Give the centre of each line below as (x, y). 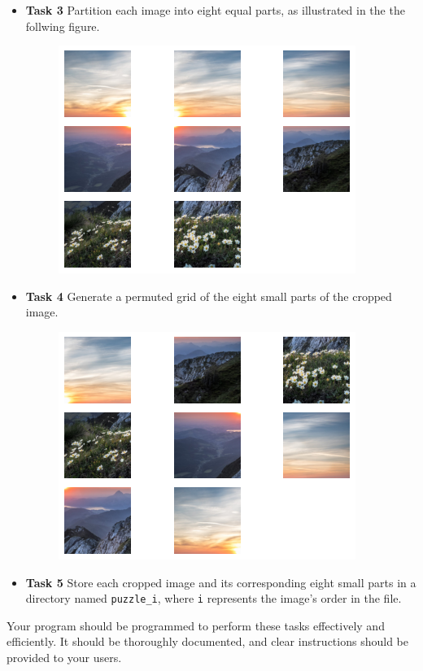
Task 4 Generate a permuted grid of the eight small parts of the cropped (209, 296)
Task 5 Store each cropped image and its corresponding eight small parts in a (221, 582)
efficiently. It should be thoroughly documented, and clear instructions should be (207, 641)
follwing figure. (63, 26)
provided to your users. (64, 657)
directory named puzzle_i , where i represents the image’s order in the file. (214, 598)
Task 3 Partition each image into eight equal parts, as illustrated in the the (215, 10)
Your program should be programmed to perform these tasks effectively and (196, 625)
